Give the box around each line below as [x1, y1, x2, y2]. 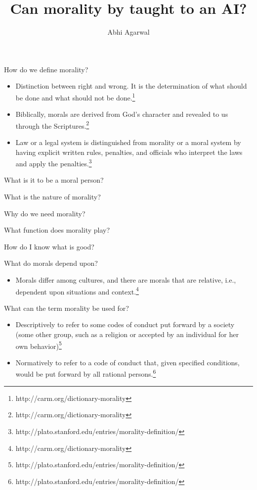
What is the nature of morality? [4, 192, 101, 202]
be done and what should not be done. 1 [15, 91, 135, 102]
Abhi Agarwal [107, 27, 150, 37]
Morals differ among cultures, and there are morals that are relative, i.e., [15, 275, 236, 285]
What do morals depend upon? [4, 258, 98, 268]
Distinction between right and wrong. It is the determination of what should [15, 81, 247, 91]
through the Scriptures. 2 [15, 119, 89, 131]
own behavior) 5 [15, 339, 62, 351]
